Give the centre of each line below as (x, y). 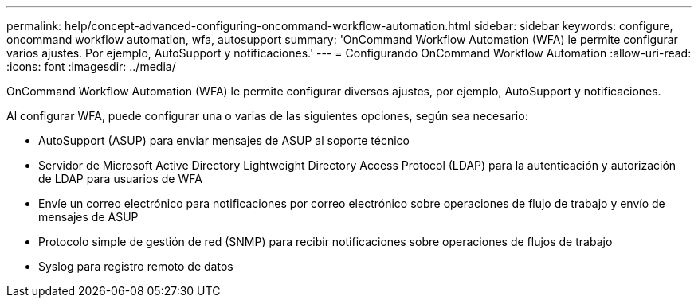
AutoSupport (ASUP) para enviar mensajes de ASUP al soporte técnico (224, 140)
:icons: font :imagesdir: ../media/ (91, 66)
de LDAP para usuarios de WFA (120, 179)
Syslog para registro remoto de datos (136, 266)
